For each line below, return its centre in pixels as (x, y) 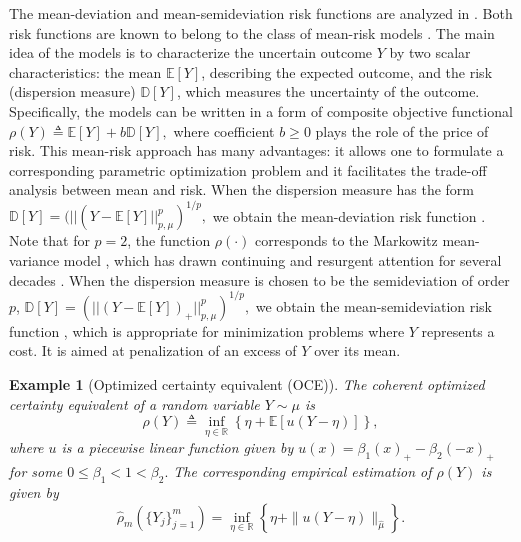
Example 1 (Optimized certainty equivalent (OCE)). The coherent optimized (247, 383)
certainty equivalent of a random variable (134, 403)
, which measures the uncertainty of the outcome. (328, 91)
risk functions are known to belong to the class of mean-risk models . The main (252, 32)
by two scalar (430, 52)
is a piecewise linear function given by (177, 447)
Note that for (49, 240)
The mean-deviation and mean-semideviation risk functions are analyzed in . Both (261, 13)
